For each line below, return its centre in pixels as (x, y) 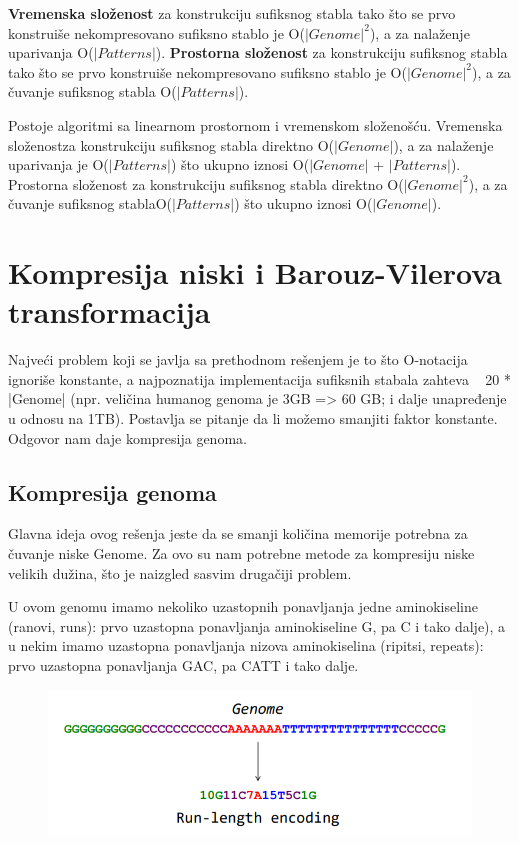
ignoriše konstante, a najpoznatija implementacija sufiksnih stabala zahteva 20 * (259, 378)
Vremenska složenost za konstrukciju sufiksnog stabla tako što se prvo (232, 13)
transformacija (109, 311)
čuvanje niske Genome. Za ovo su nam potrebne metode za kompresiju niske (241, 553)
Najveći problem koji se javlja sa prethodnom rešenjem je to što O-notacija (238, 359)
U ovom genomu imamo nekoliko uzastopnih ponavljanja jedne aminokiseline (243, 606)
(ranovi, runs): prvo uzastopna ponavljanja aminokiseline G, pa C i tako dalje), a (257, 625)
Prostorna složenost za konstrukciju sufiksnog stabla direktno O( (206, 183)
